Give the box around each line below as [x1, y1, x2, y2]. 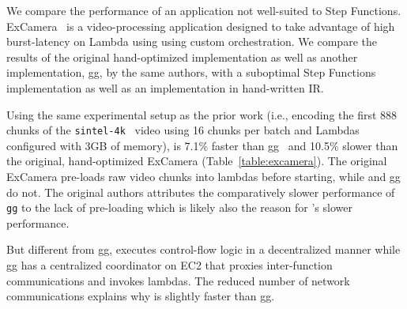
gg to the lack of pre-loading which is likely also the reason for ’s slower [6, 199, 352, 216]
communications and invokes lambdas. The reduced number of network [6, 272, 350, 288]
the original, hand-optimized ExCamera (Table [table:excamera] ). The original [6, 153, 387, 169]
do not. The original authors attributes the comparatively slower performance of [6, 183, 395, 200]
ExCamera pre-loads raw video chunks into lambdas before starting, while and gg [6, 168, 401, 184]
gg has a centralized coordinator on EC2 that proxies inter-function [6, 257, 333, 273]
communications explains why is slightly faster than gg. [6, 288, 275, 304]
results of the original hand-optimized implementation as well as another [6, 48, 358, 65]
